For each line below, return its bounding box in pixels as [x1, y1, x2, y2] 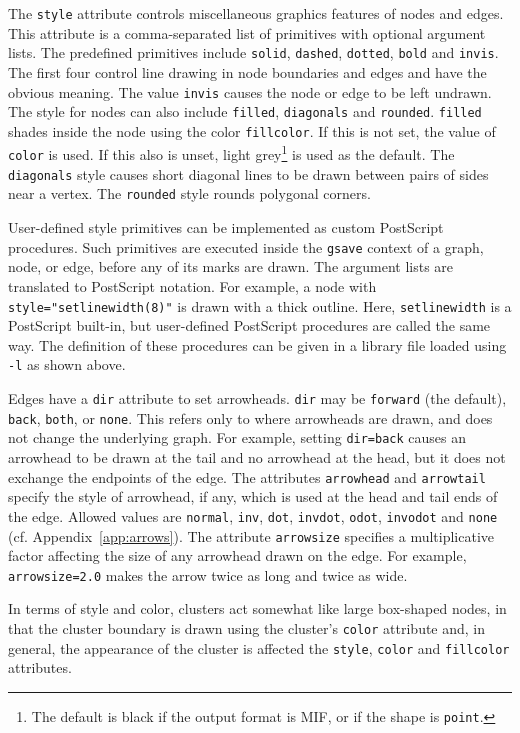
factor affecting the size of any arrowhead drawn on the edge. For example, [8, 545, 467, 566]
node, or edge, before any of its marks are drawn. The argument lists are [8, 256, 454, 277]
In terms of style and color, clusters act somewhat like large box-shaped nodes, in [8, 598, 507, 619]
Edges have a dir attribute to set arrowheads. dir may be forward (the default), [8, 388, 507, 409]
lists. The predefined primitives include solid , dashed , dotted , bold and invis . [8, 42, 499, 63]
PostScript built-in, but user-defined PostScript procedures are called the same [8, 315, 491, 336]
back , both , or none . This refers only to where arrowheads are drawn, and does [8, 407, 493, 428]
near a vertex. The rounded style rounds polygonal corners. [8, 183, 371, 204]
